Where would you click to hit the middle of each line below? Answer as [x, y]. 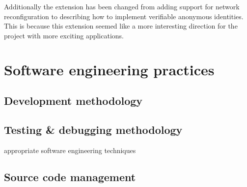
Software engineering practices [109, 69]
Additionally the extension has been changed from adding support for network [122, 6]
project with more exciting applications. [64, 35]
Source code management [70, 176]
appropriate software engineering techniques [70, 150]
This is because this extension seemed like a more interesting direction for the [121, 26]
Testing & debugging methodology [93, 129]
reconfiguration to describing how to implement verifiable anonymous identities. [124, 16]
